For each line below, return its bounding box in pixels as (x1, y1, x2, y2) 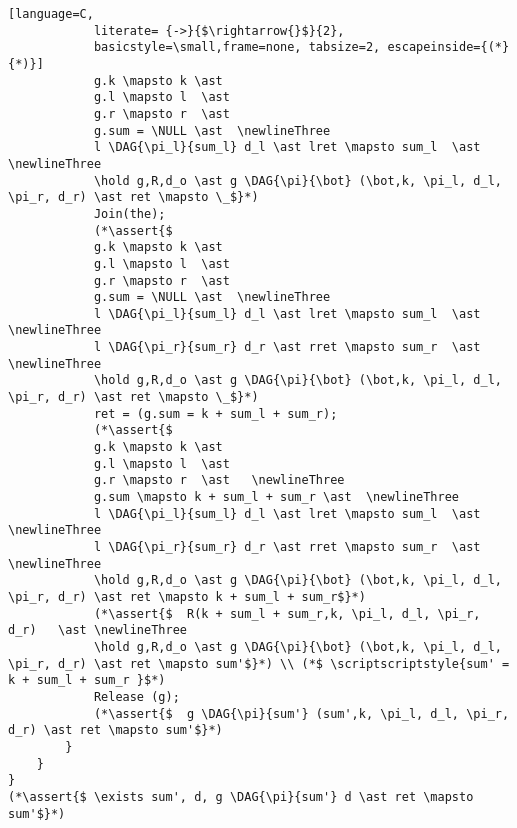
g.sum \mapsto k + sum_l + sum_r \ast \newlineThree (93, 490, 460, 505)
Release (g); (93, 689, 180, 704)
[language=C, (8, 7, 94, 21)
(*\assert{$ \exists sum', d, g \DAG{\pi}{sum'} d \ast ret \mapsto (8, 789, 474, 804)
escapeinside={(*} (387, 40, 510, 55)
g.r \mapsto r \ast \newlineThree (93, 473, 345, 488)
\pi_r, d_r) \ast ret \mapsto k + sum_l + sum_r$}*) (8, 589, 366, 604)
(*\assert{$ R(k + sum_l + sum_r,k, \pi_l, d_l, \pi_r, (93, 606, 481, 621)
